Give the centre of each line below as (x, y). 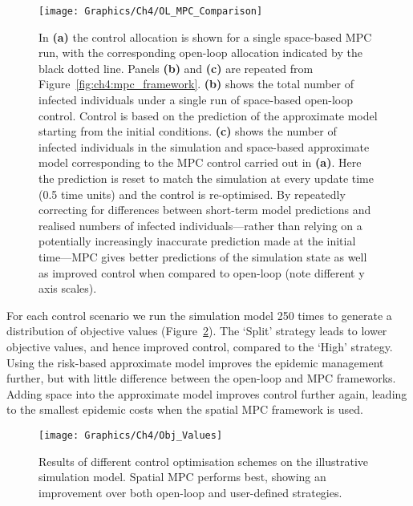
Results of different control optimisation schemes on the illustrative (204, 461)
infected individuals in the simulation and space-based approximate (204, 146)
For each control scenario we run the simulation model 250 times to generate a (199, 315)
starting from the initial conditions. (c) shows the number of (188, 131)
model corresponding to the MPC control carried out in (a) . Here (200, 162)
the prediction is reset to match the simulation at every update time (206, 178)
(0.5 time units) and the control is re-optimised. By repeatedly (192, 194)
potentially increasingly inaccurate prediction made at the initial (197, 241)
